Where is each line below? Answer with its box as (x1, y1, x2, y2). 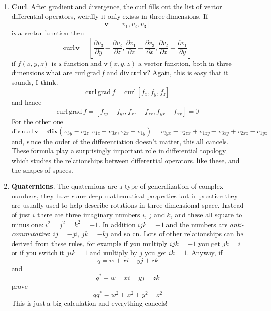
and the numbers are (166, 219, 228, 229)
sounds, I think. (11, 77, 58, 87)
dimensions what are (11, 67, 73, 78)
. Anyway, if (187, 247, 223, 258)
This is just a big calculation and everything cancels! (11, 298, 168, 308)
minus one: (11, 219, 44, 229)
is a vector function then (11, 28, 84, 38)
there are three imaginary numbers (37, 209, 140, 219)
